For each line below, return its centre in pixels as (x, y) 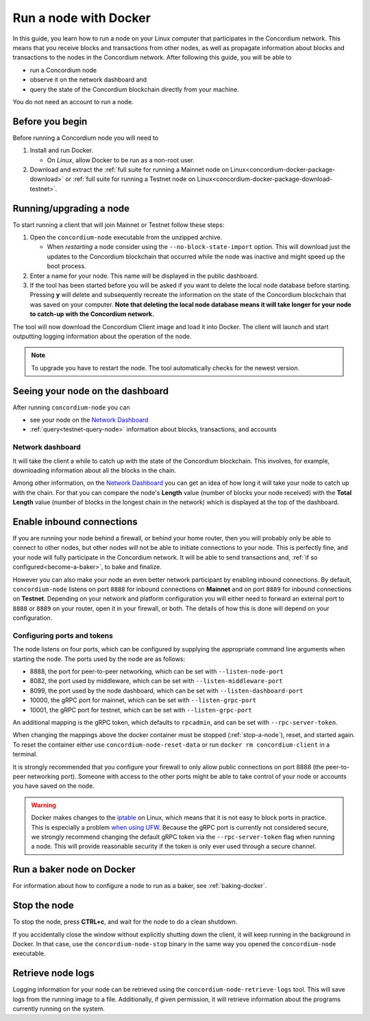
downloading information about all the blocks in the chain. (94, 470)
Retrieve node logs (54, 973)
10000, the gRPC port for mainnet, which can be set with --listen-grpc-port (143, 700)
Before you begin (50, 121)
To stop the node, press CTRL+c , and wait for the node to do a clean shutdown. (125, 922)
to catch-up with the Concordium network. (92, 314)
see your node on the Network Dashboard (89, 420)
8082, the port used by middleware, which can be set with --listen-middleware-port (156, 681)
